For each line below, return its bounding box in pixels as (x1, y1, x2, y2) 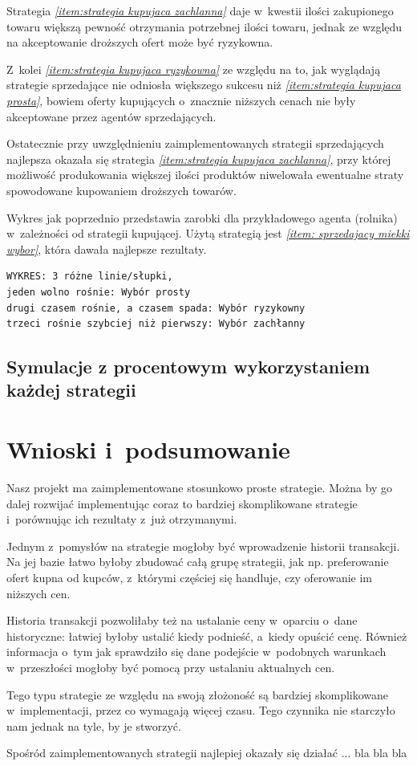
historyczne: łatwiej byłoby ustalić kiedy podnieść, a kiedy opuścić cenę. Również (6, 627, 407, 644)
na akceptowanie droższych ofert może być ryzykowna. (6, 34, 273, 51)
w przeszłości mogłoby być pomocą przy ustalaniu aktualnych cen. (6, 658, 335, 675)
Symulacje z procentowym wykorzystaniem (6, 354, 370, 379)
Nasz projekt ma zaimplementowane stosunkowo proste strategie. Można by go (6, 479, 393, 495)
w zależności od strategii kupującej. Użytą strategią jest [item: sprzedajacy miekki (6, 225, 410, 242)
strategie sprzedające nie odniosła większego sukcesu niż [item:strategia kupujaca (6, 76, 401, 93)
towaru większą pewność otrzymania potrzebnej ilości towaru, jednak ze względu (6, 18, 403, 35)
